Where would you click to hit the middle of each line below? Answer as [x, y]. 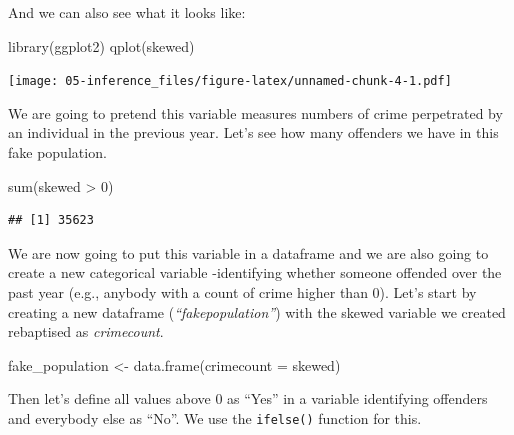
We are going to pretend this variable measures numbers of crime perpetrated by [255, 112]
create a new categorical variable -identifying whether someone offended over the [255, 272]
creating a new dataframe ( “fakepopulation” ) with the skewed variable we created [257, 311]
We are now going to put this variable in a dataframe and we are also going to [248, 252]
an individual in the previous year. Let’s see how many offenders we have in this [253, 132]
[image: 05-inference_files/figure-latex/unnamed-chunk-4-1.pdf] [230, 81]
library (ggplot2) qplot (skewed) [101, 45]
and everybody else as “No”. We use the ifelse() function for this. [215, 417]
